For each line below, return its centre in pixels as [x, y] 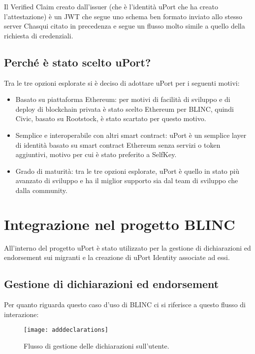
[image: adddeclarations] [66, 330]
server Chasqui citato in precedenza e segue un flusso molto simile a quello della [125, 26]
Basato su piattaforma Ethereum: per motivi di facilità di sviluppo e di [123, 99]
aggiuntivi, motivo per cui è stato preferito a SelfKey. [96, 154]
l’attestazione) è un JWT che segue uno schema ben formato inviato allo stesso [123, 16]
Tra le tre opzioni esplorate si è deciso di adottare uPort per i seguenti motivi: [122, 82]
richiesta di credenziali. [39, 35]
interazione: [21, 314]
